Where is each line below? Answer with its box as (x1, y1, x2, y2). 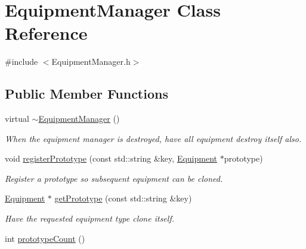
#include (5, 55, 38, 68)
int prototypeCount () (5, 232, 85, 244)
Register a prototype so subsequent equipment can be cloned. (5, 172, 223, 184)
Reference (5, 21, 88, 45)
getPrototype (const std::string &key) (54, 192, 192, 204)
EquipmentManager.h (51, 55, 131, 68)
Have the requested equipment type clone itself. (5, 212, 174, 225)
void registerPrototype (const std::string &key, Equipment (5, 152, 217, 165)
